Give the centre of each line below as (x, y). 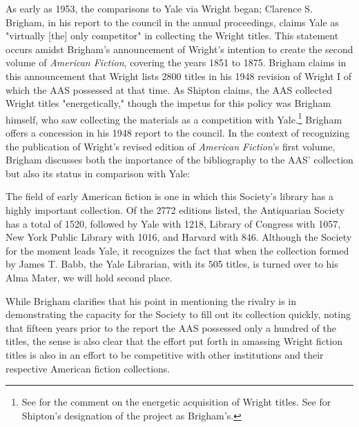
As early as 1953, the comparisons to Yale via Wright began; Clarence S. (159, 8)
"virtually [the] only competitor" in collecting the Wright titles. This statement (172, 36)
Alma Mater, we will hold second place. (89, 277)
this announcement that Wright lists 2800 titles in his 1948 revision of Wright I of (179, 76)
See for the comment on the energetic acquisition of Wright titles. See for (176, 402)
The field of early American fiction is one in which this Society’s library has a (169, 196)
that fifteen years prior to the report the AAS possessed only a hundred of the (171, 327)
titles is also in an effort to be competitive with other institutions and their (165, 354)
